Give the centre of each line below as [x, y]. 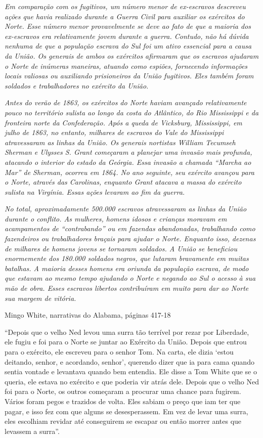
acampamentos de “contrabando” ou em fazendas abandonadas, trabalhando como [130, 228]
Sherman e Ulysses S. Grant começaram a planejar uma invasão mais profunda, [128, 152]
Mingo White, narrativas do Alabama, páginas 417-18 [88, 315]
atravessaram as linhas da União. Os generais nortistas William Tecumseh [120, 142]
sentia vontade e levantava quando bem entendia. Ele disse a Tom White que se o [131, 371]
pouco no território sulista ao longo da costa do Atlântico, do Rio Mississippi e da [132, 112]
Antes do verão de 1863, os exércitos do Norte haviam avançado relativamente [126, 102]
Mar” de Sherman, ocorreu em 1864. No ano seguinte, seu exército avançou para [129, 172]
